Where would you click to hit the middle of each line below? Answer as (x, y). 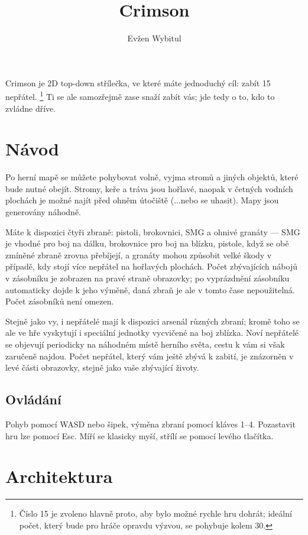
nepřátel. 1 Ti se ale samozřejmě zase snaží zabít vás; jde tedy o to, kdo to (140, 95)
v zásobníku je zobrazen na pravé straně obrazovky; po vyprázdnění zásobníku (147, 278)
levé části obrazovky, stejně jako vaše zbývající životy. (102, 367)
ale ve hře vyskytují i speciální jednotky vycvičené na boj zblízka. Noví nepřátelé (152, 333)
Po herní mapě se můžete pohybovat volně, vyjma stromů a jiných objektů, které (152, 177)
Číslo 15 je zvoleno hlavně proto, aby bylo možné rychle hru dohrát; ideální (155, 513)
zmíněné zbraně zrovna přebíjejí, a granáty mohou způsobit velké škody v (139, 254)
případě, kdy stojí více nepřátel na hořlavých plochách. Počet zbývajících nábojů (151, 266)
